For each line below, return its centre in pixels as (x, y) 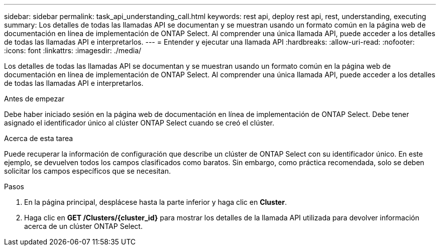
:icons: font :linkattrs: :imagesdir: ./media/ (73, 50)
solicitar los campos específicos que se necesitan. (87, 171)
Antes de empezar (34, 99)
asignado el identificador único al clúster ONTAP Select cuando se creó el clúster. (139, 123)
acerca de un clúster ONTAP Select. (83, 226)
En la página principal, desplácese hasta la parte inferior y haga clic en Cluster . (155, 202)
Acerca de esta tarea (39, 138)
